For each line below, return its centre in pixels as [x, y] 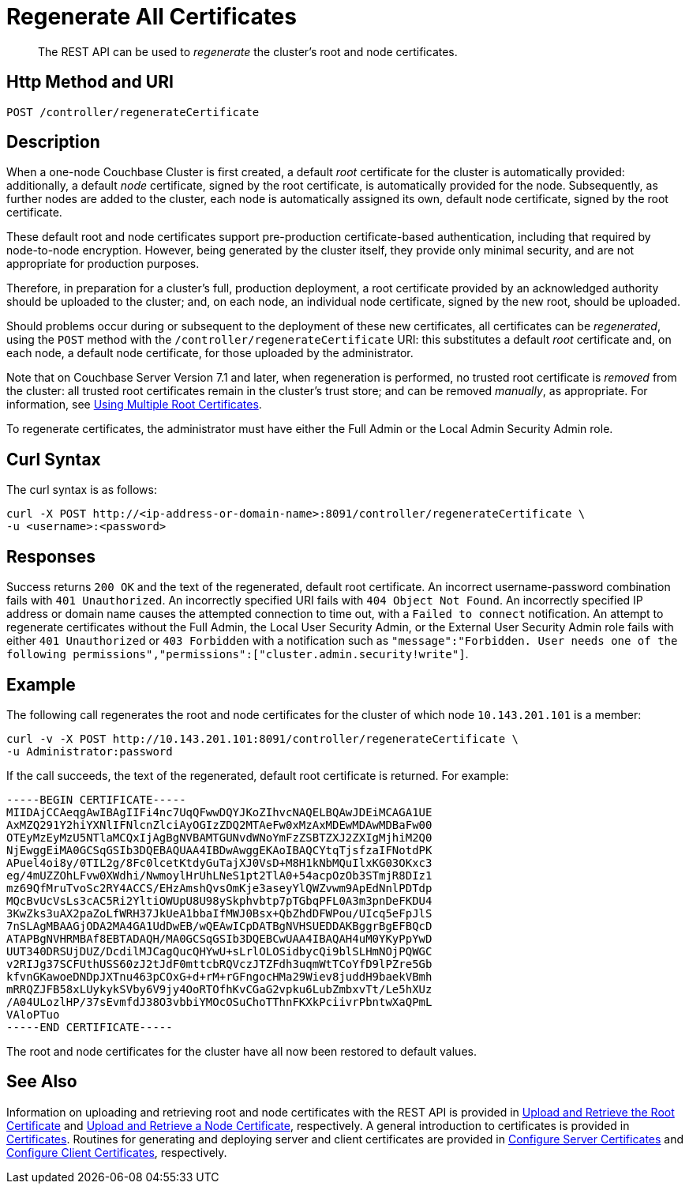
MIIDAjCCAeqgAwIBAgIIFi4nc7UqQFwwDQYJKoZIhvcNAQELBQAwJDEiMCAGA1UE [219, 812]
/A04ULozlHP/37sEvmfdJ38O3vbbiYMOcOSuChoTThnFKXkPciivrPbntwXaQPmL [219, 1002]
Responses [51, 556]
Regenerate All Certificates [152, 17]
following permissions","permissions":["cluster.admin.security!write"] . [238, 654]
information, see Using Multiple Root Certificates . [134, 405]
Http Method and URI [90, 82]
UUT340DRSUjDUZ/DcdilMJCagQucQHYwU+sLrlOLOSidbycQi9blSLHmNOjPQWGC [219, 951]
